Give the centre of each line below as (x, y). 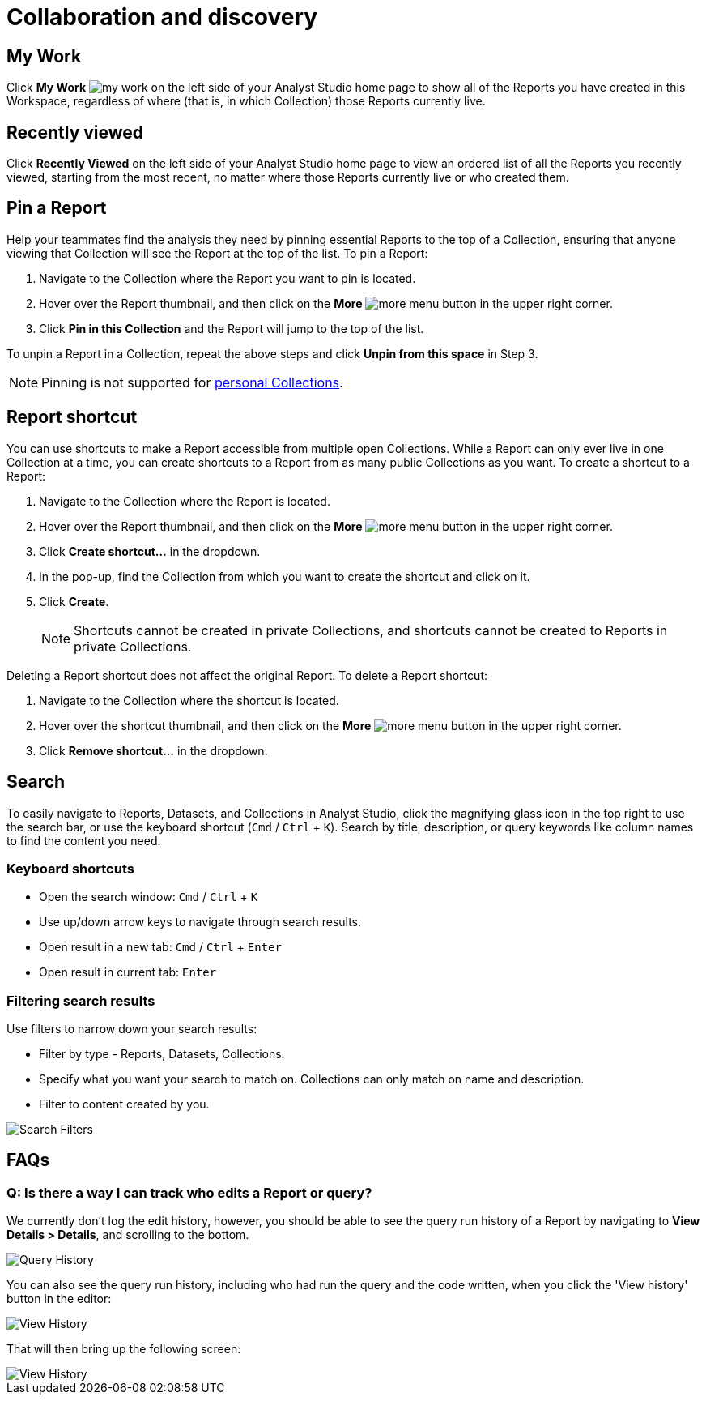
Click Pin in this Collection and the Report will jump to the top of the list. (232, 328)
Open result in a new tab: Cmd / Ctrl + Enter (160, 947)
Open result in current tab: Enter (128, 972)
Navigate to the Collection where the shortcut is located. (189, 700)
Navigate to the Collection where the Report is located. (185, 501)
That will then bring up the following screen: (124, 1349)
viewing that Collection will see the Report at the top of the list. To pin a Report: (217, 253)
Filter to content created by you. (124, 1104)
